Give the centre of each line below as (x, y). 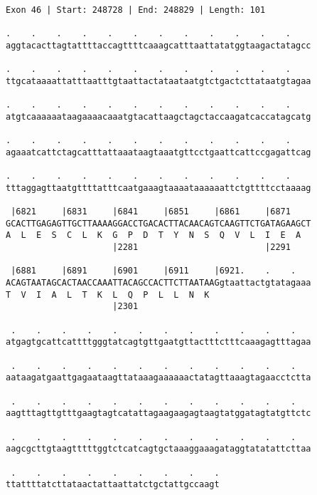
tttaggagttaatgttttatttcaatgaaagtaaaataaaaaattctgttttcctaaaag (158, 188)
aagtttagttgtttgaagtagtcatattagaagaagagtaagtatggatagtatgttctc (158, 413)
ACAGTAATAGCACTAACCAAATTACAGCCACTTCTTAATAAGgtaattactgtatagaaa (158, 283)
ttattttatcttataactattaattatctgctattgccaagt (113, 485)
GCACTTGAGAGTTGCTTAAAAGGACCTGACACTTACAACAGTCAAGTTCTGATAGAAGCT (158, 223)
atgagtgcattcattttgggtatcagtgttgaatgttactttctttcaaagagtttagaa (158, 342)
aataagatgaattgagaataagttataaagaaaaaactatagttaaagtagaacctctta (158, 378)
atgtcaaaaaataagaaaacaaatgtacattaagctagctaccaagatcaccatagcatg (158, 116)
